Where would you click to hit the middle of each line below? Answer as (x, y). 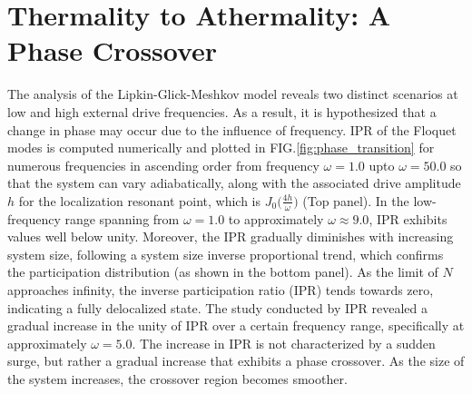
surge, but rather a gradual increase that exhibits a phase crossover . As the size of (236, 361)
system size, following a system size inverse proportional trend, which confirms (226, 254)
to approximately (276, 218)
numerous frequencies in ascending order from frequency (163, 165)
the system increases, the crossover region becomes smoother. (177, 379)
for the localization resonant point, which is (139, 200)
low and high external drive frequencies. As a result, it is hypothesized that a (222, 111)
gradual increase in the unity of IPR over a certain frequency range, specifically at (236, 325)
